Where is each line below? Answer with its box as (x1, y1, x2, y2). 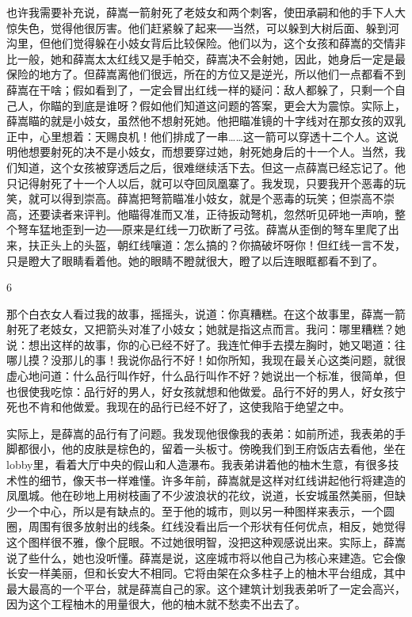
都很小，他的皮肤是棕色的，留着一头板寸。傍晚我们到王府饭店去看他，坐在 (17, 440, 406, 457)
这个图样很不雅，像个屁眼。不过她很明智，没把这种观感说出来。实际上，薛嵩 (6, 534, 406, 550)
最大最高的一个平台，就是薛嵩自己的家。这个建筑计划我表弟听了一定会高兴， (6, 580, 406, 596)
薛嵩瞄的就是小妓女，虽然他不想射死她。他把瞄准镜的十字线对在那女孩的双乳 (6, 112, 406, 129)
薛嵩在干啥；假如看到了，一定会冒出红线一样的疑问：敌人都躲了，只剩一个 (6, 81, 395, 97)
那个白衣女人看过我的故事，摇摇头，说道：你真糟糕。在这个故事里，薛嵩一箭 (6, 305, 406, 322)
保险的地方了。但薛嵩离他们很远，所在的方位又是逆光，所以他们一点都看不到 (6, 66, 406, 82)
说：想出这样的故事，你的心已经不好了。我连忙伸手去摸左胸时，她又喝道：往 (6, 336, 406, 352)
